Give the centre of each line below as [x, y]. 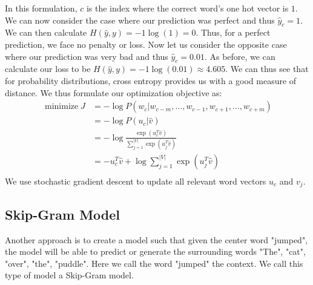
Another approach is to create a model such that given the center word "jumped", [156, 239]
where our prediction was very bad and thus [87, 56]
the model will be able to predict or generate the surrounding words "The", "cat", [155, 251]
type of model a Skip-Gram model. [69, 275]
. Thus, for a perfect [233, 32]
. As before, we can [240, 56]
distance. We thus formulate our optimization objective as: [114, 92]
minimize [62, 107]
